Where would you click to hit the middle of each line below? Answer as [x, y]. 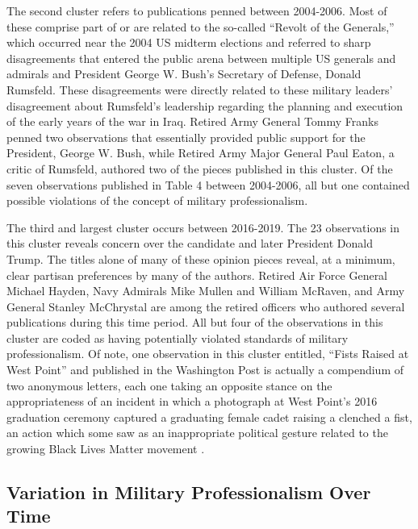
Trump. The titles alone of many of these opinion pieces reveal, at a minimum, [201, 258]
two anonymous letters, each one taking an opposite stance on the [169, 385]
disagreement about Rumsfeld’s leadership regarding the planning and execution [205, 105]
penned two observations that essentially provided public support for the [186, 137]
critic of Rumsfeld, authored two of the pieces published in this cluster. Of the [200, 168]
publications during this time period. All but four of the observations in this [195, 322]
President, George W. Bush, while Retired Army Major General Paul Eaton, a [201, 153]
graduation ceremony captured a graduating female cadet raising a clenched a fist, [209, 417]
